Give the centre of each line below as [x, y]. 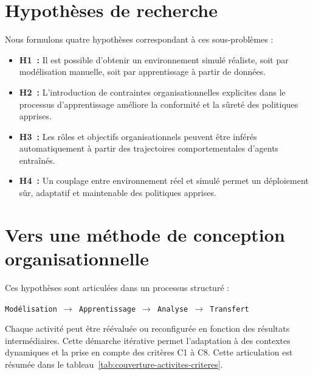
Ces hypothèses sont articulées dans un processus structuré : [117, 287]
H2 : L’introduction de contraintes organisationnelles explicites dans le [152, 92]
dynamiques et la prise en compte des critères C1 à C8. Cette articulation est [149, 352]
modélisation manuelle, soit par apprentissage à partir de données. [143, 72]
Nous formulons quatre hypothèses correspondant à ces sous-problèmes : [139, 39]
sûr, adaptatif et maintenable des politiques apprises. [118, 193]
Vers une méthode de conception [145, 234]
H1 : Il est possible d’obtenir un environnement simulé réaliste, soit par [154, 59]
